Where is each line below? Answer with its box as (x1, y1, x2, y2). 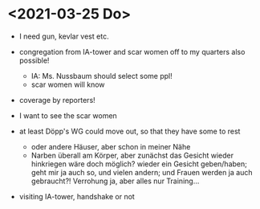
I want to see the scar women (18, 110, 117, 121)
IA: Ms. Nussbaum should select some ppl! (30, 71, 173, 80)
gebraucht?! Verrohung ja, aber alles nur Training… (30, 176, 200, 186)
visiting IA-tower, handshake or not (18, 191, 136, 201)
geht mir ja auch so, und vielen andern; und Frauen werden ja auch (30, 167, 253, 177)
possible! (18, 55, 50, 65)
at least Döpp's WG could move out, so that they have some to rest (18, 126, 241, 136)
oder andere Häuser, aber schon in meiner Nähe (30, 141, 191, 151)
